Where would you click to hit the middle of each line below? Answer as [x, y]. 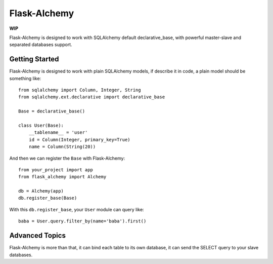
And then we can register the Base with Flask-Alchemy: [67, 158]
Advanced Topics [37, 236]
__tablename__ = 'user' [58, 133]
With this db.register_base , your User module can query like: [77, 209]
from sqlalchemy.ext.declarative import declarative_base [92, 97]
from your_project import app [56, 169]
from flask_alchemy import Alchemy [62, 177]
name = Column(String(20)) [62, 147]
